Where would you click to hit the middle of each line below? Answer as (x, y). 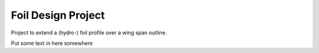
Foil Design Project (58, 15)
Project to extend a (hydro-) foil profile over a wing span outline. (89, 33)
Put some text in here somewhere (52, 43)
